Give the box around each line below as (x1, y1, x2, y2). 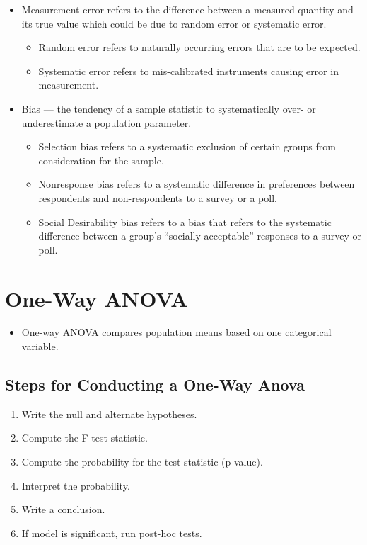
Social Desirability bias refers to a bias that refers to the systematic (38, 214, 332, 229)
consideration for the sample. (38, 152, 164, 167)
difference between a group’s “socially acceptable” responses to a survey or (38, 228, 361, 243)
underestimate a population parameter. (21, 115, 192, 130)
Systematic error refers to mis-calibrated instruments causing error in (38, 63, 339, 78)
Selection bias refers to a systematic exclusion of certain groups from (38, 139, 336, 154)
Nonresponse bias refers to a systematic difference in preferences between (38, 176, 355, 191)
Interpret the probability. (21, 478, 130, 493)
